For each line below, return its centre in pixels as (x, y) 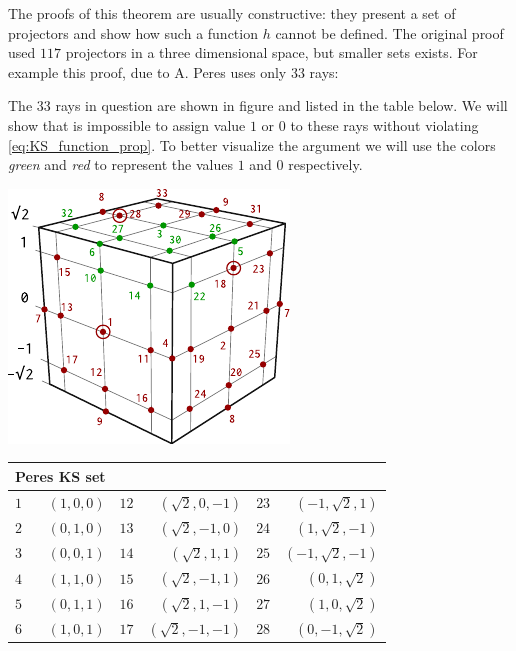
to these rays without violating (384, 124)
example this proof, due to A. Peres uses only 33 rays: (173, 71)
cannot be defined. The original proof (389, 32)
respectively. (325, 164)
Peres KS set (60, 475)
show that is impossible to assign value (127, 124)
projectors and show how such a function (133, 32)
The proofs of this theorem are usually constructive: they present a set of (232, 13)
